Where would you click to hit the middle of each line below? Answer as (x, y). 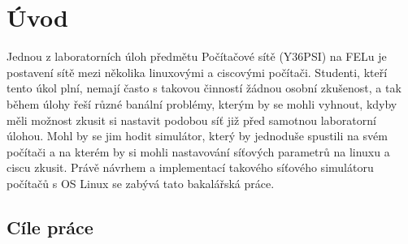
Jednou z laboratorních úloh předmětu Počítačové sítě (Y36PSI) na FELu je (197, 56)
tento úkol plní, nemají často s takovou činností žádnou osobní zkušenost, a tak (204, 88)
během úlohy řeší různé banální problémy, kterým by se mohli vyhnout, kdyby (202, 103)
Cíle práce (50, 227)
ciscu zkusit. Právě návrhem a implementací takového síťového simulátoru (190, 167)
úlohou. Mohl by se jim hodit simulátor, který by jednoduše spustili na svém (197, 136)
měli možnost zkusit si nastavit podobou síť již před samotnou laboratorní (191, 120)
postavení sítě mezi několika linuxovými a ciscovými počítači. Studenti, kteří (197, 72)
